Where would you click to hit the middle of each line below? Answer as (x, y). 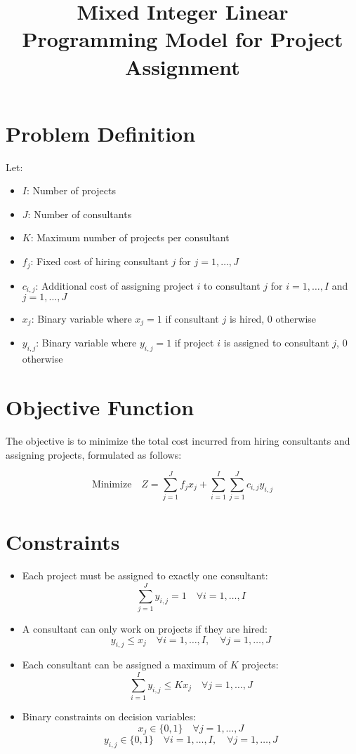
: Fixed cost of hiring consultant (99, 261)
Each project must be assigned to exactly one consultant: (145, 575)
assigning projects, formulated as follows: (94, 454)
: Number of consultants (80, 214)
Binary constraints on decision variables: (109, 716)
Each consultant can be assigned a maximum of (125, 665)
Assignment (183, 66)
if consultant (192, 318)
